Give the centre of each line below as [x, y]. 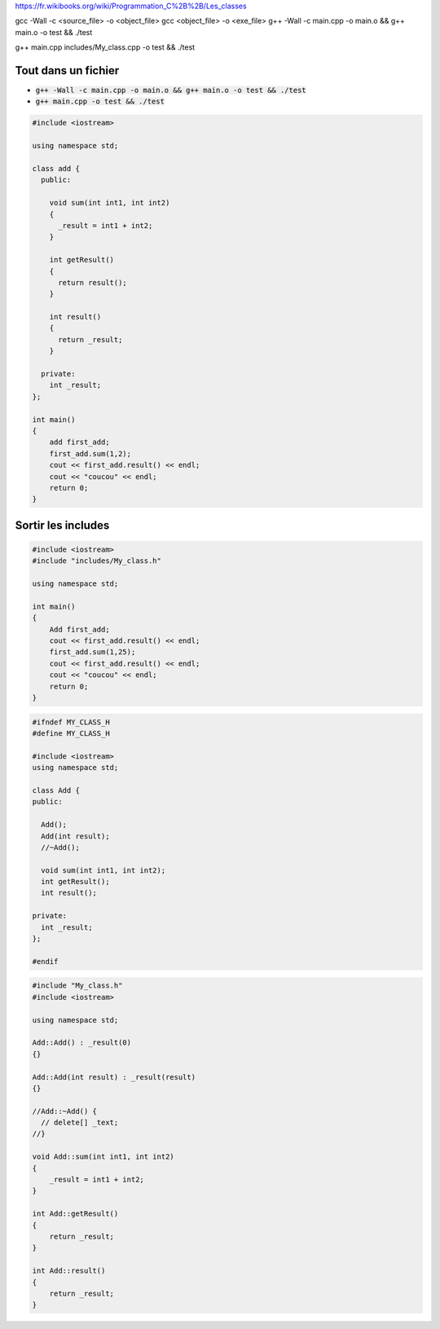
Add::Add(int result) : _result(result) [114, 1077]
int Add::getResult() [75, 1214]
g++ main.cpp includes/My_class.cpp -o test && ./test [105, 47]
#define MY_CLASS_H [71, 733]
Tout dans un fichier [67, 70]
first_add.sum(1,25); [92, 652]
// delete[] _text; [80, 1123]
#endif [45, 961]
